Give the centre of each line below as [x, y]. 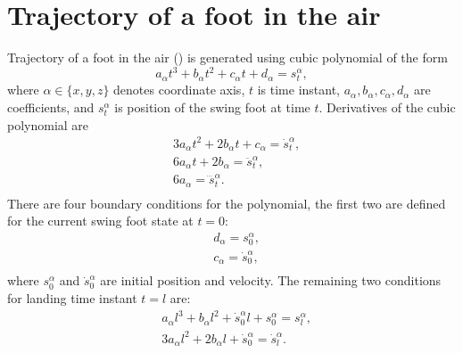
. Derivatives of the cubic [387, 107]
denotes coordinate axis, [179, 90]
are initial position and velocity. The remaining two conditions [271, 280]
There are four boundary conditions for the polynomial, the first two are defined [227, 203]
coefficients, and [51, 107]
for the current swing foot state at [100, 221]
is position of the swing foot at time [212, 107]
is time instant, [298, 90]
